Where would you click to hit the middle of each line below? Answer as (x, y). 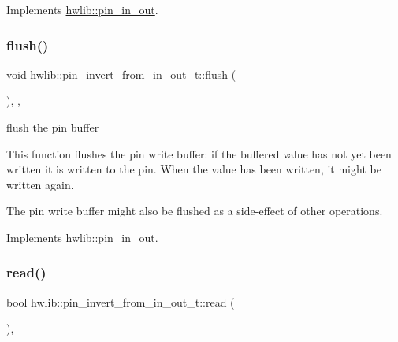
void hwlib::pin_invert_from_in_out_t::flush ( (121, 74)
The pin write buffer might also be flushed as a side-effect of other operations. (195, 211)
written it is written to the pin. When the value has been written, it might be (194, 169)
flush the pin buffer (53, 127)
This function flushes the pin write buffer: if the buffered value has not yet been (199, 153)
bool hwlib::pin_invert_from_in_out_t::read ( (121, 301)
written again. (40, 184)
